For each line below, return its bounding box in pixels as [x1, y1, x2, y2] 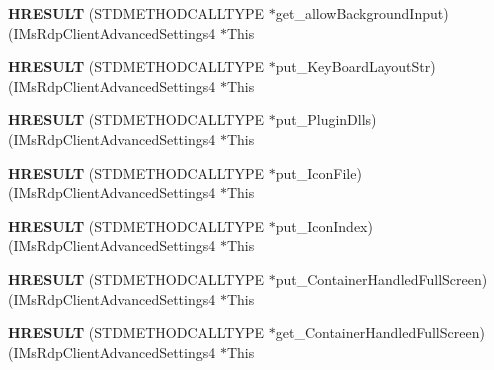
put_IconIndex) [275, 215, 373, 236]
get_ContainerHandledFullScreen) [275, 322, 485, 343]
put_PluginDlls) [275, 109, 377, 130]
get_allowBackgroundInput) [275, 3, 449, 23]
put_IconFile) [275, 162, 362, 183]
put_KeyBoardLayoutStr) [275, 56, 436, 77]
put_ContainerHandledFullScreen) [275, 268, 488, 289]
